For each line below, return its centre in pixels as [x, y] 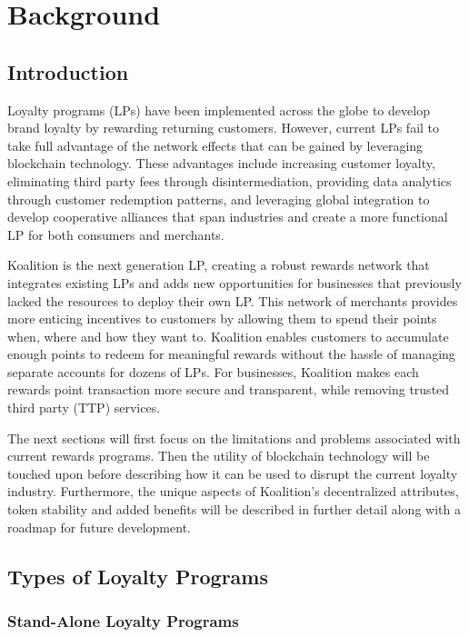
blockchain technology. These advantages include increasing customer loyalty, [221, 163]
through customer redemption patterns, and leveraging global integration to [219, 199]
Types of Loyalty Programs [138, 576]
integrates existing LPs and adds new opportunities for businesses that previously [234, 282]
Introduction [68, 71]
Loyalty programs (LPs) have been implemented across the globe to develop [219, 109]
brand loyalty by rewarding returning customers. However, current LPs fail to [224, 128]
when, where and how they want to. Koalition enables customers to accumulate [228, 336]
